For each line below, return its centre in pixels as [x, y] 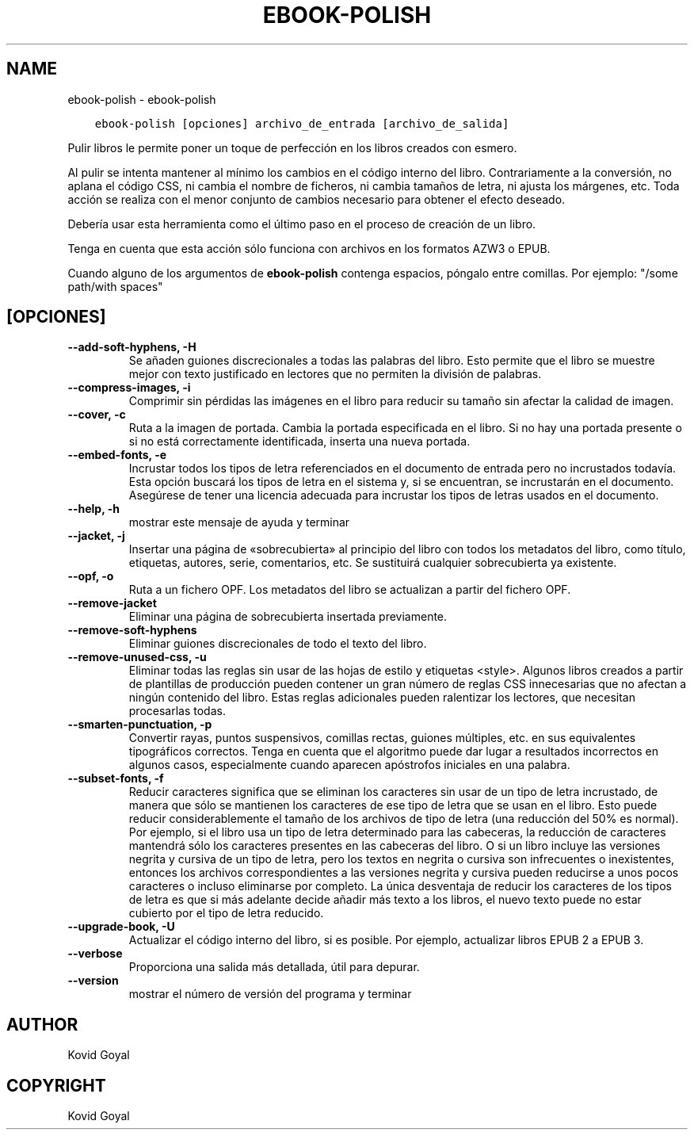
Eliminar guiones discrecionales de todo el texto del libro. [278, 644]
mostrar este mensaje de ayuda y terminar [239, 522]
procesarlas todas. [177, 711]
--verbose [95, 954]
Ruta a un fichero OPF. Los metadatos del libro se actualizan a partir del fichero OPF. [350, 590]
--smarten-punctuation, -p [140, 725]
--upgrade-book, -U [121, 927]
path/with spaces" [115, 286]
